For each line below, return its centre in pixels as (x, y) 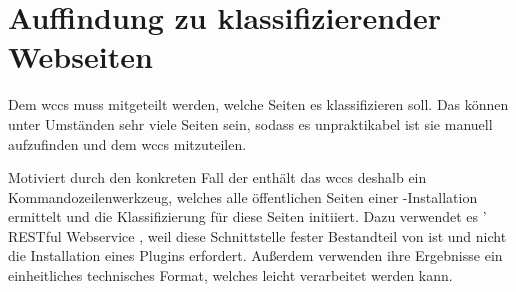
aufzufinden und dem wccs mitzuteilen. (127, 143)
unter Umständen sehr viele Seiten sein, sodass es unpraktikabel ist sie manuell (250, 123)
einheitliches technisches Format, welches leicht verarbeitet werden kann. (230, 275)
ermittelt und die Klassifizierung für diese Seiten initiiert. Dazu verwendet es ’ (247, 216)
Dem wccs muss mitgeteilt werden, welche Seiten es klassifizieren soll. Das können (258, 104)
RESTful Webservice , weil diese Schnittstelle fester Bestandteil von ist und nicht (257, 235)
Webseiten (80, 56)
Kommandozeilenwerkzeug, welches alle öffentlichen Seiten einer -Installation (243, 196)
